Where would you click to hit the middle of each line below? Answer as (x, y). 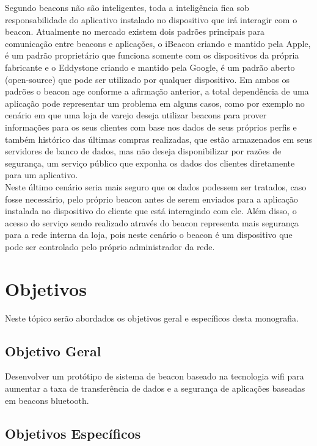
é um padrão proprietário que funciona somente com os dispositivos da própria (152, 55)
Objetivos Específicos (73, 433)
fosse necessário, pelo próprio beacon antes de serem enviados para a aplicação (151, 199)
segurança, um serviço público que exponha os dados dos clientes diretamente (150, 163)
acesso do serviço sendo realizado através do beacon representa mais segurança (152, 222)
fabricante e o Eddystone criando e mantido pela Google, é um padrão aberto (150, 67)
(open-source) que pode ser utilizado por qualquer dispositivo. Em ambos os (147, 79)
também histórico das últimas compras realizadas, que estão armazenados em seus (158, 139)
